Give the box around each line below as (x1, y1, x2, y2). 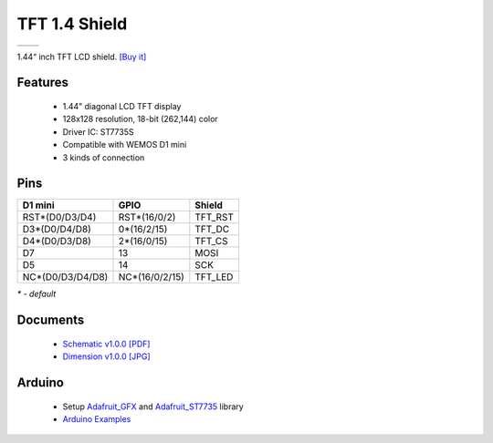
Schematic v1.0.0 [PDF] (62, 338, 151, 349)
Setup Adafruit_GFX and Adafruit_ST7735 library (62, 401, 244, 412)
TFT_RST (194, 211, 235, 223)
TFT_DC (194, 223, 230, 236)
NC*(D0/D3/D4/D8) (22, 271, 109, 283)
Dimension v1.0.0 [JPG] (62, 351, 151, 362)
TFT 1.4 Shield (16, 14, 128, 34)
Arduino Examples (62, 414, 131, 425)
